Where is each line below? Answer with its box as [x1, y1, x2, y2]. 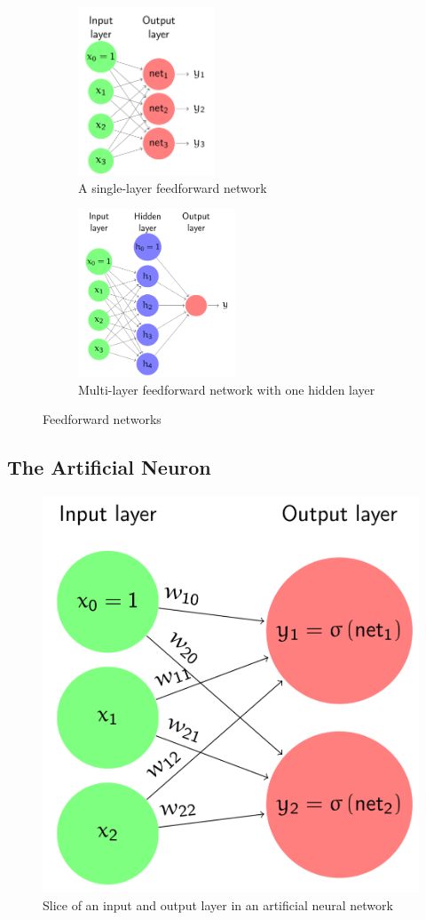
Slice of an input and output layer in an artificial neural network [43, 895, 393, 914]
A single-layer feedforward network [78, 178, 267, 196]
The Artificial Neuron [7, 453, 211, 481]
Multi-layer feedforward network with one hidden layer [78, 380, 375, 398]
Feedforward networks [43, 410, 162, 428]
